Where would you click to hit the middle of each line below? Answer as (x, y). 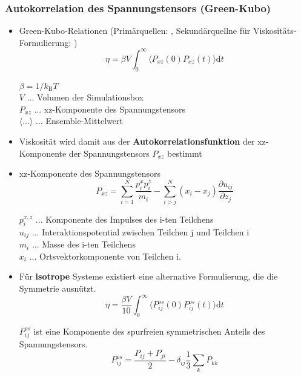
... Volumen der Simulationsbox (85, 97)
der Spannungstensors (109, 153)
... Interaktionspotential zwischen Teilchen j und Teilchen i (141, 231)
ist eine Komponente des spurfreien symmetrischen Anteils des (149, 331)
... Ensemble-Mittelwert (79, 121)
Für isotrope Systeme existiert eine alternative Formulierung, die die (148, 276)
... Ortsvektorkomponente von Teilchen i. (105, 256)
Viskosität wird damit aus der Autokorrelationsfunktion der (137, 141)
